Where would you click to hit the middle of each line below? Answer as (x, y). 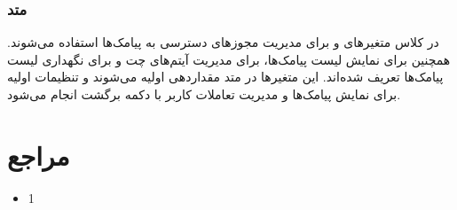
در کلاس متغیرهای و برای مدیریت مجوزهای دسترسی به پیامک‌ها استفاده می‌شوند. (223, 42)
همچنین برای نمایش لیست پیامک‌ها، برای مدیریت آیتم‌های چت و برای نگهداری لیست (229, 59)
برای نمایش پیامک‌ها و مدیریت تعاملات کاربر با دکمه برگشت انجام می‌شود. (204, 94)
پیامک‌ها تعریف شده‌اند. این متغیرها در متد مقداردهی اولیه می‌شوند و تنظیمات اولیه (225, 77)
